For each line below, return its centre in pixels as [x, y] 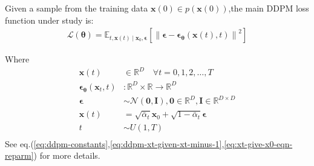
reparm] [19, 155]
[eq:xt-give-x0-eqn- [258, 143]
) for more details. [67, 155]
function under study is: [49, 20]
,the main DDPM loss [269, 8]
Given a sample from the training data [77, 8]
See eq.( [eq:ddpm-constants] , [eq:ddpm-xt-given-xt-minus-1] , [115, 143]
